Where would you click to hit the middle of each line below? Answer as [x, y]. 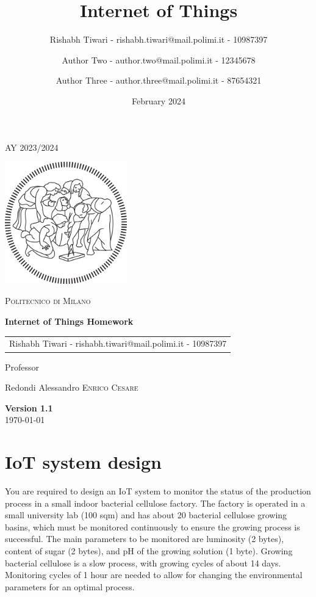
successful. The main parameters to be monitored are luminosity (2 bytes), [145, 539]
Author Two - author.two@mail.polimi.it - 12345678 [159, 60]
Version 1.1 [29, 407]
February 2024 [159, 100]
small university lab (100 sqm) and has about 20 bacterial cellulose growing [146, 515]
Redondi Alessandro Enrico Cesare [72, 387]
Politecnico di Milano [48, 301]
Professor [22, 367]
